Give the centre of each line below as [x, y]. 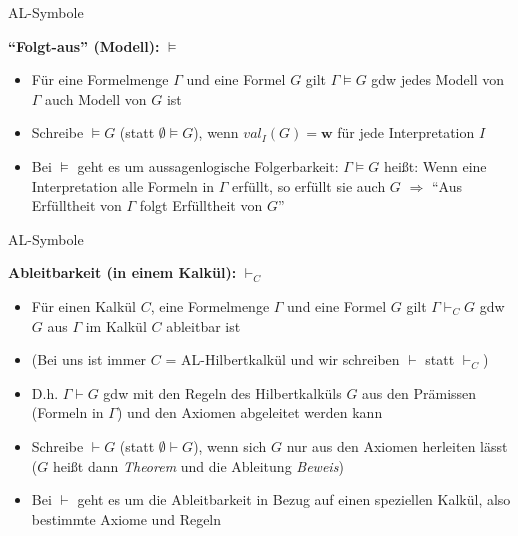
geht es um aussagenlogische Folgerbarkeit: [208, 165]
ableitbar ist [203, 325]
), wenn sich [230, 445]
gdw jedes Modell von [438, 79]
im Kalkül [116, 325]
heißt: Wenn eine [435, 165]
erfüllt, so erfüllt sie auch [309, 185]
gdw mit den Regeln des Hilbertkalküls [222, 392]
